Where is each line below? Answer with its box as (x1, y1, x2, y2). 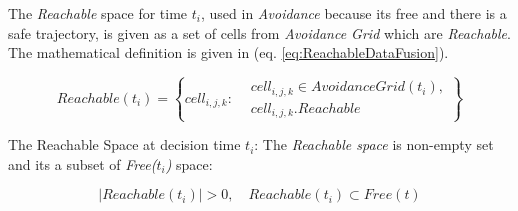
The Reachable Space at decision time (8, 134, 241, 155)
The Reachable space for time (8, 3, 188, 23)
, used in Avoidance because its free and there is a (200, 3, 507, 23)
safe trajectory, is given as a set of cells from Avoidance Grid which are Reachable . (8, 22, 511, 43)
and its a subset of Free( (8, 153, 157, 174)
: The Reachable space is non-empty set (254, 134, 494, 155)
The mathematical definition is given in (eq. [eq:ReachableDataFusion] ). (8, 42, 449, 63)
